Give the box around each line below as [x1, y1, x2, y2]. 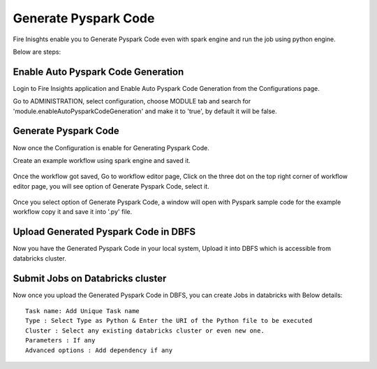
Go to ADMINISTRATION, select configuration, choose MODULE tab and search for [13, 97, 251, 106]
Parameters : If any [25, 336, 96, 345]
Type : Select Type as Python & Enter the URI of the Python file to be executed [25, 317, 313, 325]
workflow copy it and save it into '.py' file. [13, 208, 133, 216]
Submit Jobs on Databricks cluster [13, 273, 167, 284]
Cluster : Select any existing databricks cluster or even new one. [25, 326, 265, 335]
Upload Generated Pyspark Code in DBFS [13, 226, 195, 238]
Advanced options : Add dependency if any [25, 346, 173, 354]
